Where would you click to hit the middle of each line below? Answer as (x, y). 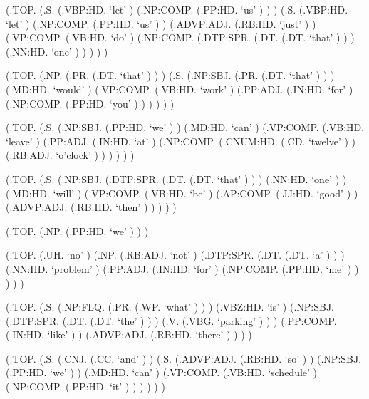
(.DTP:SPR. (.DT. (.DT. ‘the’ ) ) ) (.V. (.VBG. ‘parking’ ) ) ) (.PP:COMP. (171, 320)
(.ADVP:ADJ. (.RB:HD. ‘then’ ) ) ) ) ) (91, 207)
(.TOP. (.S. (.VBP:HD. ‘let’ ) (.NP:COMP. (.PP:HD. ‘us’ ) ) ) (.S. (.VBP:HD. (177, 9)
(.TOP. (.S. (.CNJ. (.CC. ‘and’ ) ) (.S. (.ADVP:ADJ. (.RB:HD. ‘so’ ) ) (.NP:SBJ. (184, 358)
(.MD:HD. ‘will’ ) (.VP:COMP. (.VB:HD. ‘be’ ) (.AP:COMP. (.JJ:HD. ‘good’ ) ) (182, 193)
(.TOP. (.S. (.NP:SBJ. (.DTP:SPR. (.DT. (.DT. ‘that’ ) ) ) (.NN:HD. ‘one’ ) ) (176, 178)
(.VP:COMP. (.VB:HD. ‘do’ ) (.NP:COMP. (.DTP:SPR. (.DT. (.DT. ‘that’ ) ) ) (180, 37)
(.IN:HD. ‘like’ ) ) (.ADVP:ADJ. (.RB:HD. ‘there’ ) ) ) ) (129, 335)
